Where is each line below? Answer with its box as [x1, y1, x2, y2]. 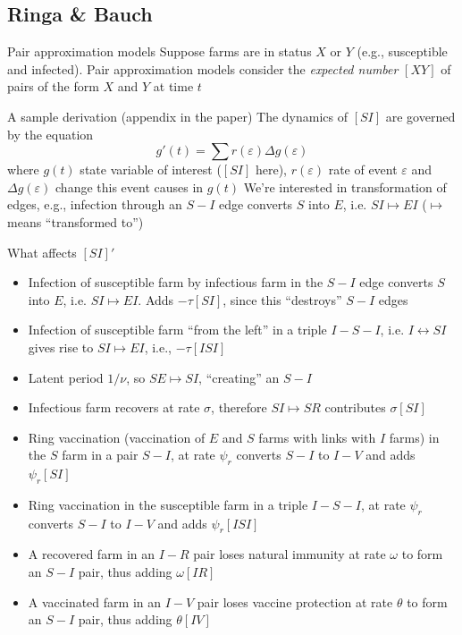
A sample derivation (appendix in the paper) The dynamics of [7, 106, 348, 125]
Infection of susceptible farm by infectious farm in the [28, 273, 323, 292]
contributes [324, 398, 386, 417]
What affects [7, 242, 77, 261]
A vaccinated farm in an [28, 592, 162, 611]
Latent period [28, 368, 104, 386]
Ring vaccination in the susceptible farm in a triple [28, 495, 308, 513]
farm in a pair [62, 445, 139, 464]
